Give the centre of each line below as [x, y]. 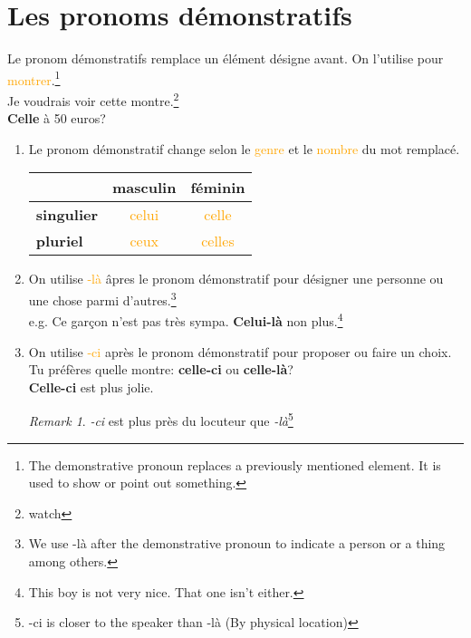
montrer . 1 [34, 78]
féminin [218, 188]
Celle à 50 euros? [57, 118]
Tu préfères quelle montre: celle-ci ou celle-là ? [161, 369]
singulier [67, 215]
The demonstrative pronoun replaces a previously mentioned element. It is [235, 464]
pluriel [59, 241]
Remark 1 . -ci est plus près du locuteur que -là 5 [161, 419]
